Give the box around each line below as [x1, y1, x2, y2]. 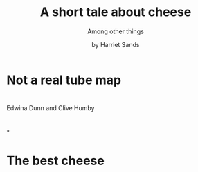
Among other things [87, 27, 145, 35]
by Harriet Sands [91, 40, 140, 49]
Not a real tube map [6, 72, 122, 87]
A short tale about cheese [39, 4, 192, 20]
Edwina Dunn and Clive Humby [6, 104, 95, 112]
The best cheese [6, 153, 105, 169]
